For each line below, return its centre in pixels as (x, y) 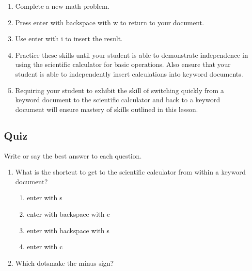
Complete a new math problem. (62, 6)
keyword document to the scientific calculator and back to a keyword (118, 100)
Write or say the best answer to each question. (73, 155)
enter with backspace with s (68, 230)
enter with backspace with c (68, 214)
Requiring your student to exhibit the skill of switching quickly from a (120, 90)
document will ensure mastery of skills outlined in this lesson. (107, 109)
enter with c (45, 247)
